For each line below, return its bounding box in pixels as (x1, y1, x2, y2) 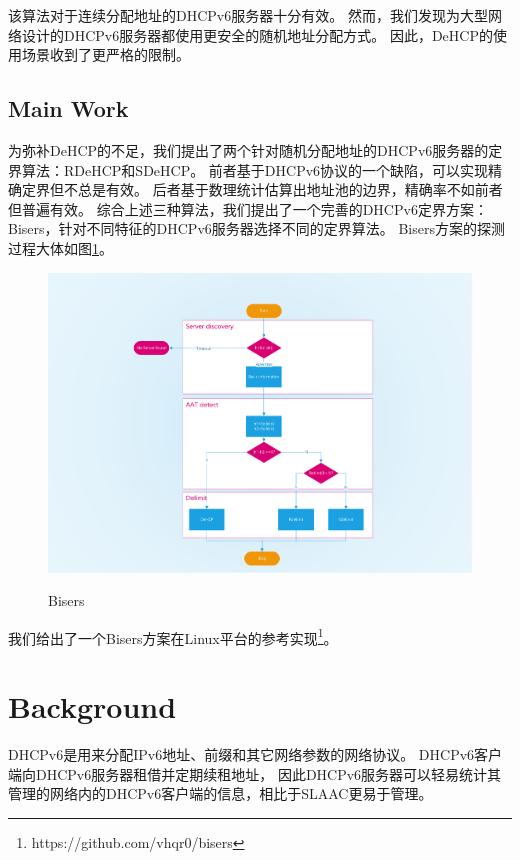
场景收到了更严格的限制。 (21, 44, 190, 65)
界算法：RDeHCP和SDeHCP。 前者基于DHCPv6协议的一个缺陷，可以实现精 (8, 159, 503, 180)
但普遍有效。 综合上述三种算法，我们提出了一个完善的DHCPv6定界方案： (8, 198, 488, 219)
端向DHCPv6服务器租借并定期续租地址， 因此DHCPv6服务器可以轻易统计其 (8, 763, 502, 784)
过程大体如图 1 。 (8, 237, 113, 258)
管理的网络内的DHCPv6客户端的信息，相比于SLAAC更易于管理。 (8, 783, 433, 804)
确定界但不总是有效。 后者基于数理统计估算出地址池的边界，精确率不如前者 (8, 179, 503, 200)
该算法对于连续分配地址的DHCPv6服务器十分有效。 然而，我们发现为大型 (8, 5, 488, 25)
